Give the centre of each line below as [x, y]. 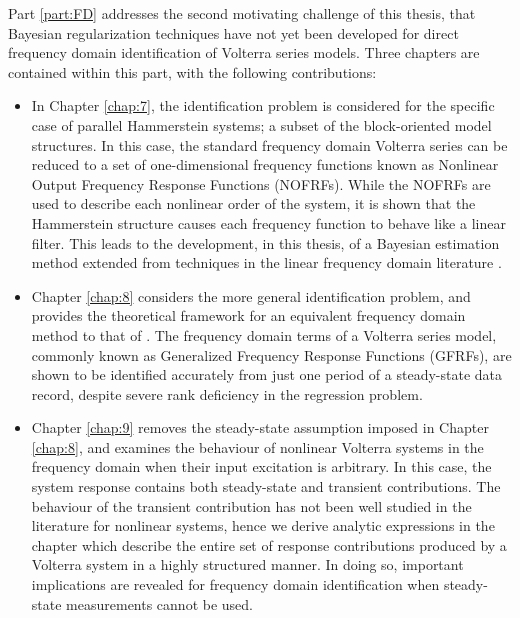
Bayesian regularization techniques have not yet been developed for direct [233, 32]
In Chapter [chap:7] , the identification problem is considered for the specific [263, 105]
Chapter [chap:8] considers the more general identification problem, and [251, 295]
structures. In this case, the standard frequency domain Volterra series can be [269, 144]
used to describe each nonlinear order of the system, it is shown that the [253, 203]
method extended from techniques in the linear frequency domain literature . [266, 262]
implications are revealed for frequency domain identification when [235, 584]
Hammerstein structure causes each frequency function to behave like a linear [268, 222]
